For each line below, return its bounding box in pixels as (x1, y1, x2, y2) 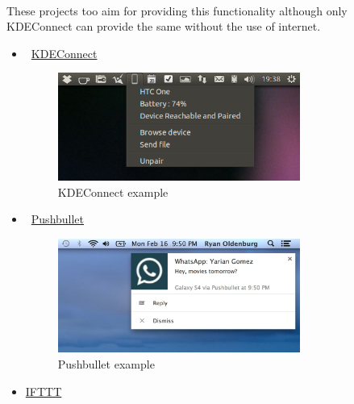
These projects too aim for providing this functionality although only (6, 2, 348, 19)
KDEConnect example (57, 183, 169, 200)
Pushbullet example (57, 355, 155, 372)
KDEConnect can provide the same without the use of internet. (6, 18, 321, 35)
